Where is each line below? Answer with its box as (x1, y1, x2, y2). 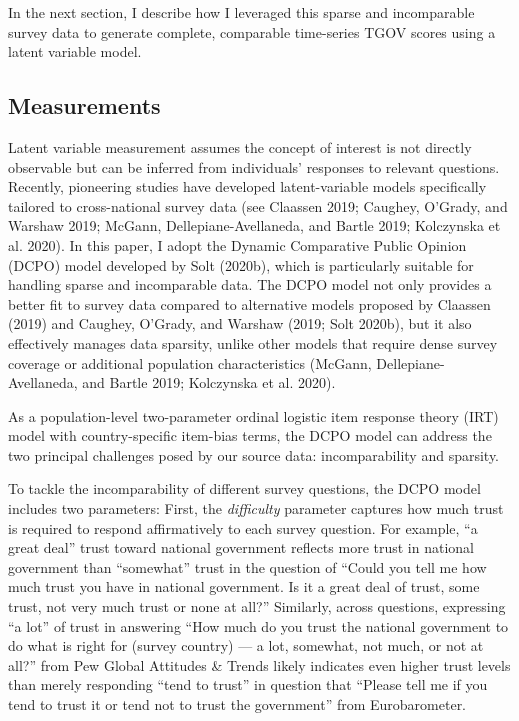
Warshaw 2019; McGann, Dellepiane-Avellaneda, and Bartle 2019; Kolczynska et (8, 215, 501, 236)
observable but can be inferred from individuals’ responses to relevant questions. (8, 156, 500, 177)
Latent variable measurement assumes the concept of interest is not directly (8, 136, 472, 157)
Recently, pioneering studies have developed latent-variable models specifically (8, 176, 487, 197)
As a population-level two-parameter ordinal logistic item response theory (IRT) (8, 405, 499, 426)
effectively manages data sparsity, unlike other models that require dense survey (8, 332, 498, 353)
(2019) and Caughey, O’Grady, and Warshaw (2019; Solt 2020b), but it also (8, 313, 472, 334)
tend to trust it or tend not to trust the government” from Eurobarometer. (8, 694, 467, 715)
